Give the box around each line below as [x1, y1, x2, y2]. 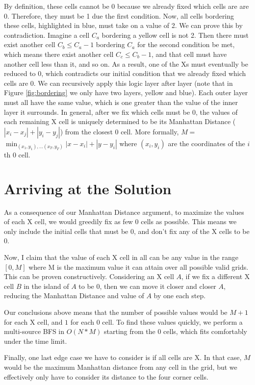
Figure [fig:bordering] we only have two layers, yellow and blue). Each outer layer [4, 87, 248, 98]
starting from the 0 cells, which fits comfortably [103, 326, 248, 336]
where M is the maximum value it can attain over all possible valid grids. [28, 261, 249, 272]
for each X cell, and [4, 316, 63, 327]
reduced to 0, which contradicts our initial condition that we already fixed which [4, 68, 246, 78]
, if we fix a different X [181, 271, 250, 282]
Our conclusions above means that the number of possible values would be [4, 307, 228, 317]
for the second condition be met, [137, 39, 235, 50]
